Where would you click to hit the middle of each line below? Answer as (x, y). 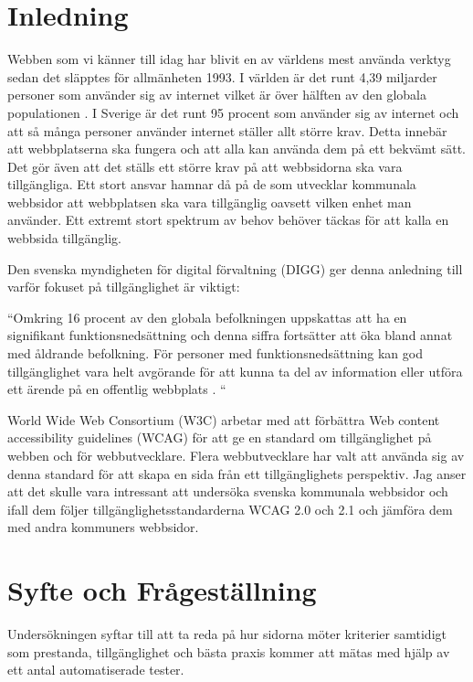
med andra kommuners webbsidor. (103, 527)
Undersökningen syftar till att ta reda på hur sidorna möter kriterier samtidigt (227, 634)
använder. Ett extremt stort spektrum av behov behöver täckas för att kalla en (228, 220)
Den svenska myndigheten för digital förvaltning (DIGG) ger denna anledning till (235, 268)
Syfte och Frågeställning (162, 590)
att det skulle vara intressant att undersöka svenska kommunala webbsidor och (228, 491)
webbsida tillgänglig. (64, 238)
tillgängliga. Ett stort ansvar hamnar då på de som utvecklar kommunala (212, 184)
